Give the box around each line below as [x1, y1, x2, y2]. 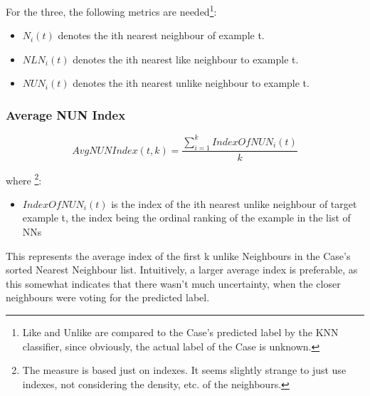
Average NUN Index [6, 105, 126, 123]
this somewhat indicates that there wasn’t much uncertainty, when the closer [6, 276, 341, 291]
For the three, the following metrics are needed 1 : [6, 2, 217, 19]
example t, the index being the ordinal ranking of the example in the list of [22, 210, 351, 225]
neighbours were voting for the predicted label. [6, 290, 210, 305]
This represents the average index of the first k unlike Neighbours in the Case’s [6, 248, 351, 263]
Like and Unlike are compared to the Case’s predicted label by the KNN [22, 324, 339, 339]
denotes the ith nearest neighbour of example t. [58, 28, 265, 43]
